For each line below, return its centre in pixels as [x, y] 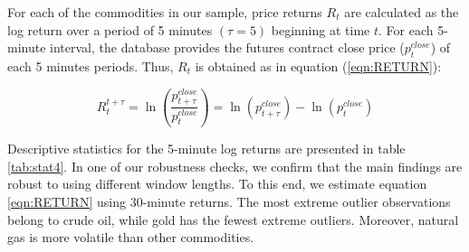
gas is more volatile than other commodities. [131, 237]
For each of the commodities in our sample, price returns [165, 12]
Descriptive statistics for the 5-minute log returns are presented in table [206, 149]
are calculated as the [402, 12]
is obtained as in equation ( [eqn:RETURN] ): [318, 65]
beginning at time [321, 29]
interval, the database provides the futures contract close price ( [227, 47]
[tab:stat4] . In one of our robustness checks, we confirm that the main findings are [235, 166]
